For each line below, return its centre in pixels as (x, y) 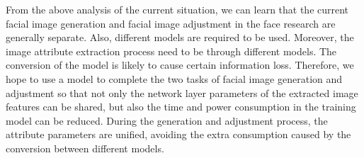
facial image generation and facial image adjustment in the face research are (171, 23)
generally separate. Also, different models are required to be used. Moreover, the (180, 37)
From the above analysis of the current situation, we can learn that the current (177, 9)
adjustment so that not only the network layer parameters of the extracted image (182, 92)
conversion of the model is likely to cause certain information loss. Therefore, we (180, 65)
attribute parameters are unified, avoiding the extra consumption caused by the (178, 134)
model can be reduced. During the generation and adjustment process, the (167, 120)
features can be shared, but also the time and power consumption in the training (181, 107)
